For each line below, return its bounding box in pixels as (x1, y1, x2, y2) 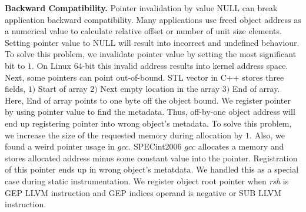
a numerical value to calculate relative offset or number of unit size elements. (5, 25, 282, 37)
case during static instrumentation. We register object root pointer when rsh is (5, 174, 289, 187)
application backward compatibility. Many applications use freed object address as (5, 13, 301, 25)
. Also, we (250, 128, 285, 141)
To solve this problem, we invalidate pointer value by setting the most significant (5, 48, 297, 60)
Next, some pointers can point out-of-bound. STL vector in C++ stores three (5, 71, 284, 83)
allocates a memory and (198, 140, 284, 153)
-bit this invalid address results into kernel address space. (82, 59, 288, 71)
